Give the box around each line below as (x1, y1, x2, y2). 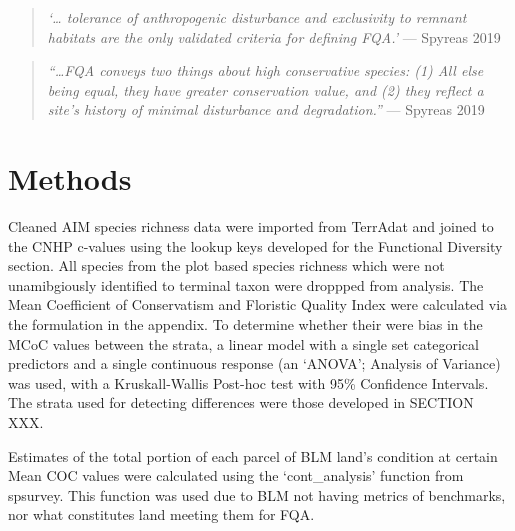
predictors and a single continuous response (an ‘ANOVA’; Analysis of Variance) (8, 353, 501, 374)
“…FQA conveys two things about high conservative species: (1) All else (47, 60, 484, 81)
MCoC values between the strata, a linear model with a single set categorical (8, 333, 479, 354)
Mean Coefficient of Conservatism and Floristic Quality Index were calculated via (8, 294, 508, 315)
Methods (8, 158, 132, 199)
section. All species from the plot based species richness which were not (8, 255, 445, 276)
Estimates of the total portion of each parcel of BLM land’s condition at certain (8, 445, 498, 466)
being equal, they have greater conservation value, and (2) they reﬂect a (47, 79, 484, 100)
